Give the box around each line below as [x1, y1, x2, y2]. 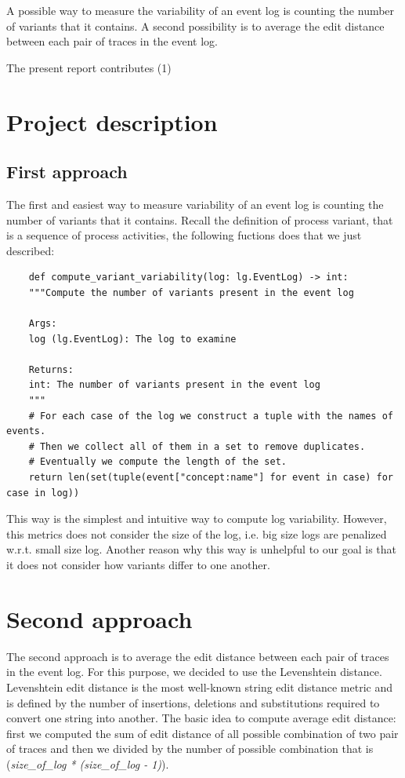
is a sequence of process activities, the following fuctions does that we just [6, 227, 362, 243]
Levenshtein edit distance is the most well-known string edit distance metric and [6, 678, 393, 695]
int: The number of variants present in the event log [28, 379, 320, 391]
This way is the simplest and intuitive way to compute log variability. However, [6, 510, 387, 527]
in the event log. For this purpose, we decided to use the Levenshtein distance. [6, 663, 382, 680]
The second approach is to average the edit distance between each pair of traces [6, 648, 389, 664]
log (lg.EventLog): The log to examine [28, 333, 237, 345]
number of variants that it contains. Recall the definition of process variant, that [6, 211, 393, 228]
